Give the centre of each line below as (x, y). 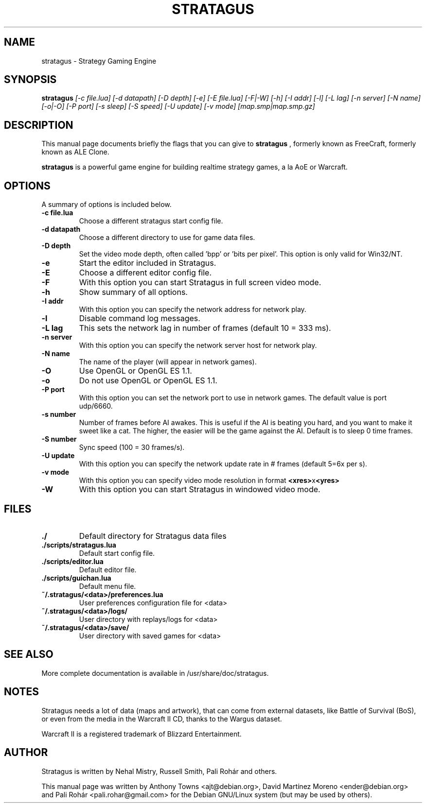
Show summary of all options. (133, 292)
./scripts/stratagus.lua (79, 545)
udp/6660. (96, 406)
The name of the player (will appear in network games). (168, 362)
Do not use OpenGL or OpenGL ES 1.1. (148, 381)
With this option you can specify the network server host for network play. (198, 345)
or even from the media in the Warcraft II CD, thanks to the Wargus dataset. (162, 719)
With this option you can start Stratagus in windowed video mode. (200, 489)
